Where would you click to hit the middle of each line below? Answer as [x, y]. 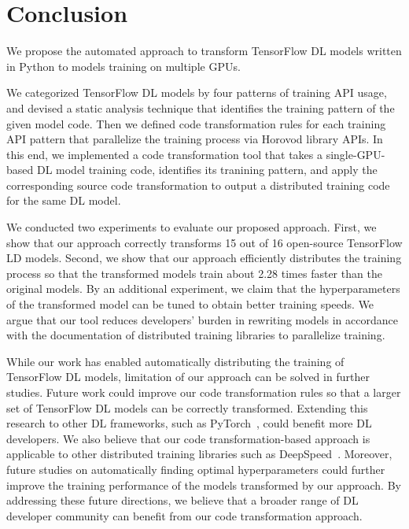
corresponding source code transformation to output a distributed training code [198, 185]
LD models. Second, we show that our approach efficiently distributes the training [204, 258]
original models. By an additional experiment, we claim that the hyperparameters [203, 289]
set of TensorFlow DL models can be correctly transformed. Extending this [187, 407]
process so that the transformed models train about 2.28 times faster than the [194, 273]
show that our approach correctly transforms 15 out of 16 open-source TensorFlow [204, 242]
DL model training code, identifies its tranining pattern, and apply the [207, 170]
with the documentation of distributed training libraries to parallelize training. [196, 335]
